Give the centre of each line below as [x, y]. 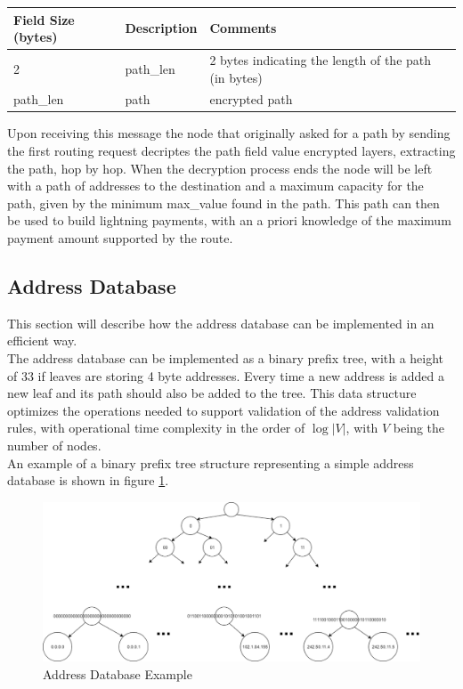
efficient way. [42, 340]
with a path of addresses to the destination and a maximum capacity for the [215, 186]
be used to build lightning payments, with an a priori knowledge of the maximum [229, 220]
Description [161, 28]
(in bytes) [236, 77]
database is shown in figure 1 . [88, 480]
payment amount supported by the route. [120, 238]
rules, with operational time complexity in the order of [156, 428]
